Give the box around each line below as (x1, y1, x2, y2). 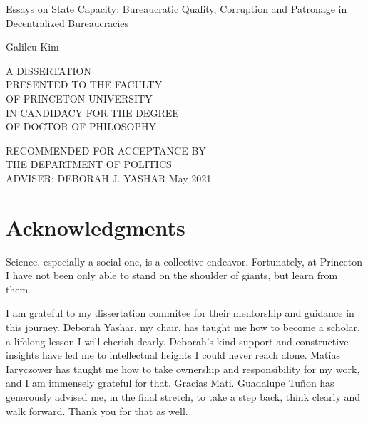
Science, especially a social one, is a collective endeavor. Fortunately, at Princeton (6, 254, 363, 268)
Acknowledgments (6, 212, 185, 241)
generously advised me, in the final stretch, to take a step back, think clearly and (6, 390, 361, 404)
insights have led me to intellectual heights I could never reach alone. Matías (6, 348, 340, 362)
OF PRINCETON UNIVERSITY (6, 90, 153, 105)
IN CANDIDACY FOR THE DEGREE (6, 105, 179, 120)
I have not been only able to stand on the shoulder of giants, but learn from (6, 268, 338, 283)
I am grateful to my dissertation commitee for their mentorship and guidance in (6, 305, 354, 320)
